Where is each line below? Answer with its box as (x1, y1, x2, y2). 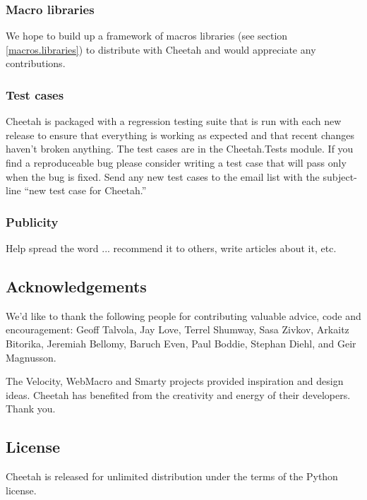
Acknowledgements (6, 275, 147, 297)
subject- (323, 169, 357, 184)
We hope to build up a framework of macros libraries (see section (6, 28, 288, 43)
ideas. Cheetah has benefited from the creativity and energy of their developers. (6, 387, 351, 402)
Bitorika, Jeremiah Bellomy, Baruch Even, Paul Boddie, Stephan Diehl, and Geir (6, 335, 356, 350)
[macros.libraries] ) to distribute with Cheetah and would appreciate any (6, 42, 316, 56)
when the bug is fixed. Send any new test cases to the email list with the (6, 169, 320, 184)
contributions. (6, 56, 66, 71)
